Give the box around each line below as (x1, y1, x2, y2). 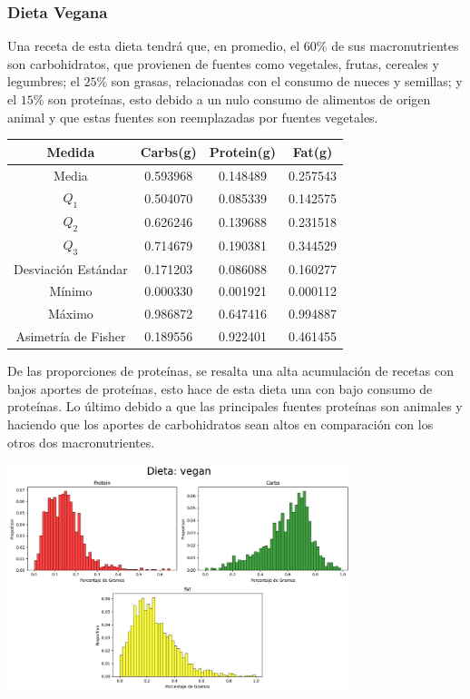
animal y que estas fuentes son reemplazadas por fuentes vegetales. (7, 107, 378, 126)
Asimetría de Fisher (15, 327, 126, 346)
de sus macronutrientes (331, 36, 459, 55)
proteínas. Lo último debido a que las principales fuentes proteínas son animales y (7, 397, 463, 416)
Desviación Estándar (14, 259, 128, 278)
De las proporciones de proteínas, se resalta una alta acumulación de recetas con (7, 361, 454, 380)
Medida (46, 142, 95, 161)
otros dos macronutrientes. (7, 432, 155, 451)
